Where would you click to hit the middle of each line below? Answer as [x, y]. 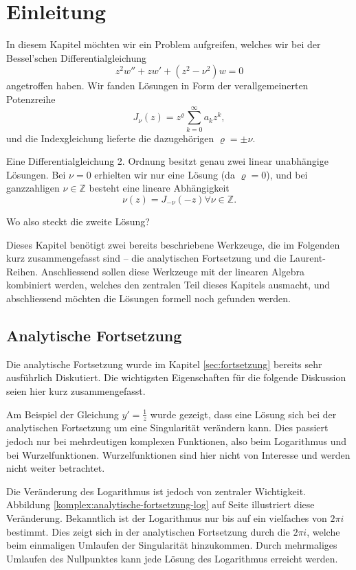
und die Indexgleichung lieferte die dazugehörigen [110, 138]
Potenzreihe [31, 99]
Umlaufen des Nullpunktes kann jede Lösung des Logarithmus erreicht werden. [172, 558]
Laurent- [308, 258]
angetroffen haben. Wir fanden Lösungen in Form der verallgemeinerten [157, 85]
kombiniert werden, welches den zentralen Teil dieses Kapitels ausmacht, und [168, 285]
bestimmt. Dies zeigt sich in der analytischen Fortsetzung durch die [148, 531]
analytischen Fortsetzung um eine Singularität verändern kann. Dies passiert [167, 427]
